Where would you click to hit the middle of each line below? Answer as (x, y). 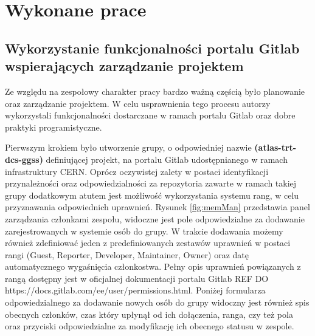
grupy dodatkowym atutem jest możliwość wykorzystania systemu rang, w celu (152, 195)
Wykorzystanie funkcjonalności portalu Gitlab (152, 48)
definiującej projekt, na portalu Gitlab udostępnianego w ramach (167, 159)
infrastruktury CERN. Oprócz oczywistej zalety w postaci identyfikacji (137, 171)
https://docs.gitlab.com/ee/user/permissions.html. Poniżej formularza (135, 290)
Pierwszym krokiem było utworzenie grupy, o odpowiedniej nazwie (128, 147)
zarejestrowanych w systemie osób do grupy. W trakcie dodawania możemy (144, 231)
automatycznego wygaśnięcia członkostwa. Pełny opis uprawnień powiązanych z (153, 266)
